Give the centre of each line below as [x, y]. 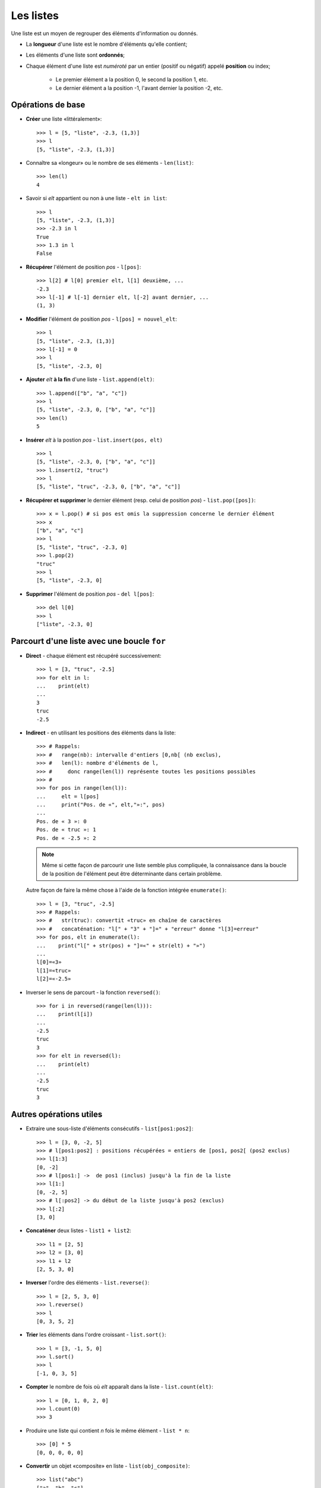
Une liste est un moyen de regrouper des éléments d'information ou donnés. [105, 33]
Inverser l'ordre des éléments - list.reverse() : [88, 1283]
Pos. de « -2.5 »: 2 [66, 838]
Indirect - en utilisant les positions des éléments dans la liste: [101, 733]
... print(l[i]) [65, 1014]
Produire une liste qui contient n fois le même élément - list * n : [108, 1430]
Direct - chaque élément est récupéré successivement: [94, 655]
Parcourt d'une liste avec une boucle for [88, 641]
